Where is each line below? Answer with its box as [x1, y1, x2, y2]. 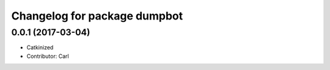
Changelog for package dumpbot [11, 9, 183, 23]
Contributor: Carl [26, 52, 70, 60]
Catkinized [26, 44, 54, 51]
